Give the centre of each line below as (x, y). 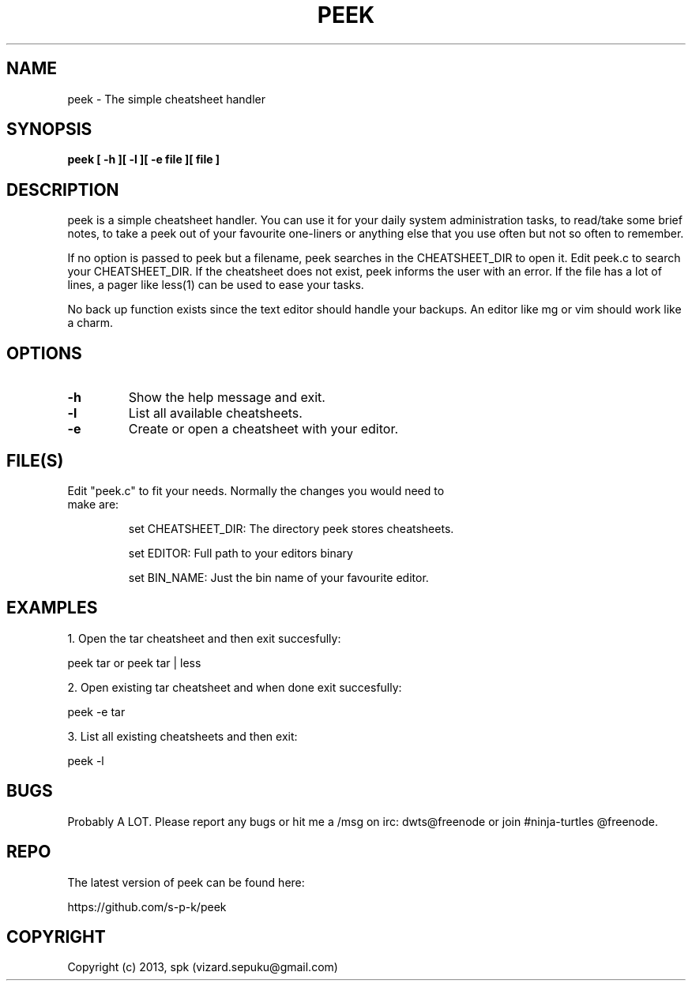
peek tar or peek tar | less (134, 662)
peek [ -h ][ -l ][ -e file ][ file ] (144, 159)
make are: (93, 504)
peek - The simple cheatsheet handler (167, 99)
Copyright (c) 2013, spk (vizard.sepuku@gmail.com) (203, 967)
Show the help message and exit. (227, 398)
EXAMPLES (52, 608)
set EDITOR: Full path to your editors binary (241, 553)
